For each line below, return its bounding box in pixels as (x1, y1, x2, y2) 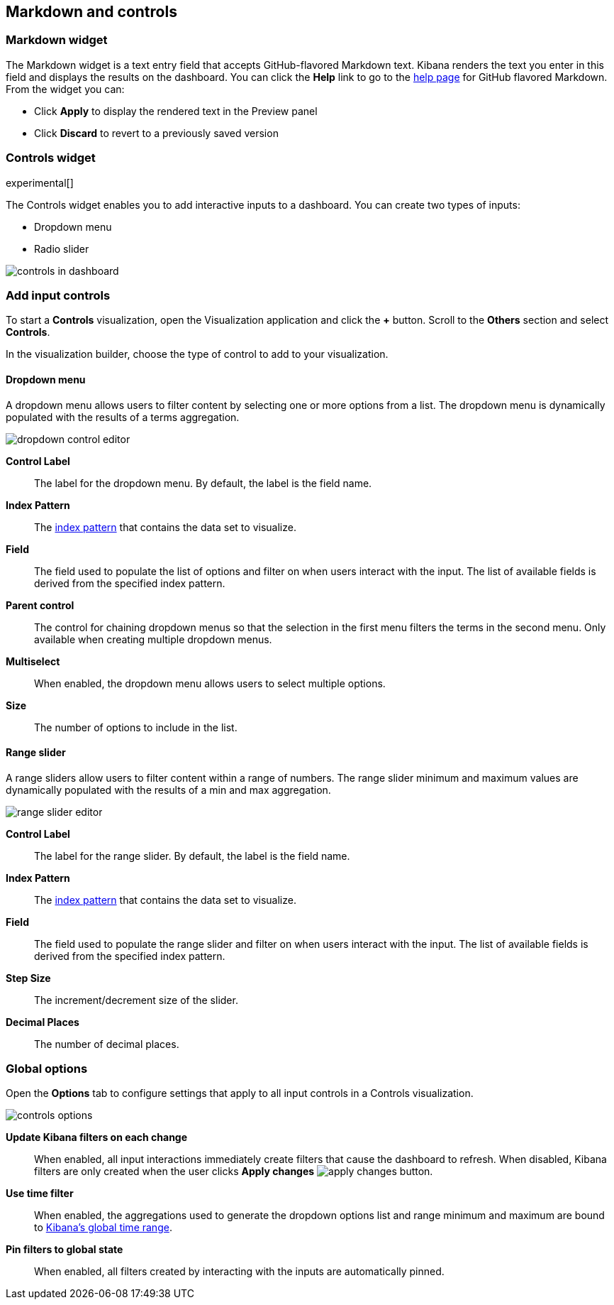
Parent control (6, 599, 74, 611)
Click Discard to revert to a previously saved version (34, 126, 279, 139)
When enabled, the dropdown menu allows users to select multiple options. (34, 677, 386, 689)
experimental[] (6, 176, 74, 189)
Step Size (6, 971, 51, 984)
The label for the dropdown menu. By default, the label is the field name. (34, 476, 372, 489)
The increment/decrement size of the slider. (34, 993, 238, 1006)
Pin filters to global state (6, 1243, 123, 1256)
